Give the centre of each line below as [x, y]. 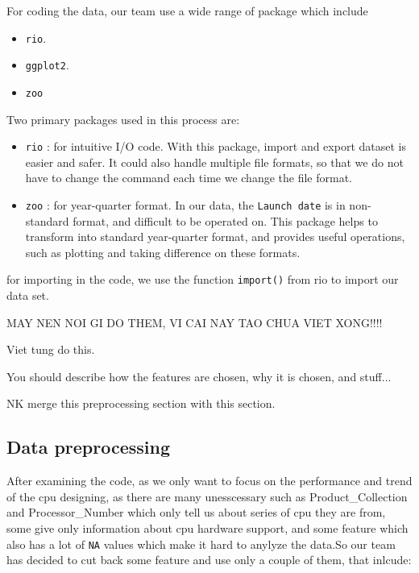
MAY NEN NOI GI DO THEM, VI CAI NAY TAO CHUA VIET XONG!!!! [195, 322]
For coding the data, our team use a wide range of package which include [187, 10]
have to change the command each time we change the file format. [189, 178]
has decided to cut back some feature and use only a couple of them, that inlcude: [209, 560]
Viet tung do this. [51, 349]
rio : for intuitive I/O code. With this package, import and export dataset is [216, 146]
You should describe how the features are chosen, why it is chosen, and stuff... [199, 376]
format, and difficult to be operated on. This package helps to [225, 220]
